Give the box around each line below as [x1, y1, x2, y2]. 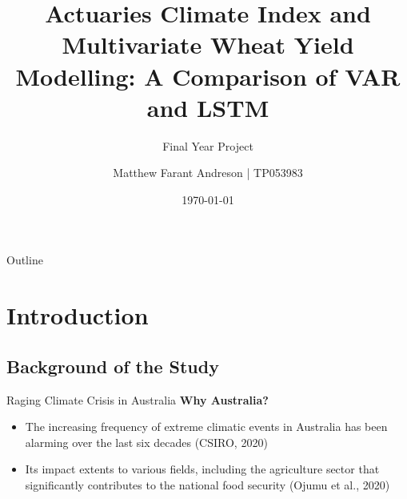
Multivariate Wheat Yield [62, 28, 354, 61]
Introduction [6, 299, 149, 332]
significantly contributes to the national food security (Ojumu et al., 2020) [25, 477, 390, 493]
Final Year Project [162, 137, 253, 154]
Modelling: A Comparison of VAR [15, 59, 401, 92]
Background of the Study [6, 353, 219, 378]
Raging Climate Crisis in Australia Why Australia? [6, 391, 269, 408]
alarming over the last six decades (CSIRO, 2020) [25, 433, 268, 450]
